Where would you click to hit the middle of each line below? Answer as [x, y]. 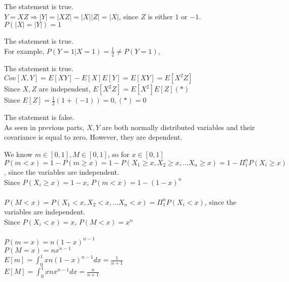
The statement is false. [39, 117]
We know [18, 154]
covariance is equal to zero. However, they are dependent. [93, 137]
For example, [24, 51]
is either [160, 16]
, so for [119, 154]
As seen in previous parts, [44, 127]
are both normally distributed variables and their [178, 127]
